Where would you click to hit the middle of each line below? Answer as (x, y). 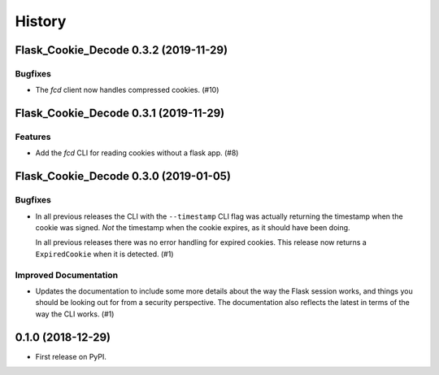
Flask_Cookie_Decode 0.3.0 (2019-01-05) (123, 176)
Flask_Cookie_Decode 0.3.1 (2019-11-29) (120, 113)
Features (33, 137)
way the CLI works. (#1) (75, 314)
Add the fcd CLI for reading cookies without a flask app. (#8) (137, 153)
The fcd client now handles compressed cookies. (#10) (127, 90)
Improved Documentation (67, 275)
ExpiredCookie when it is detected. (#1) (104, 254)
